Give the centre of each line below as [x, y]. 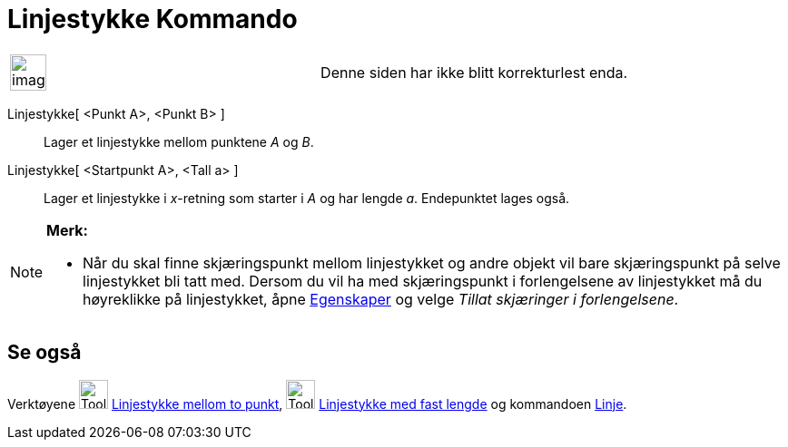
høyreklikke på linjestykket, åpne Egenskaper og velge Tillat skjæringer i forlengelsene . [381, 299]
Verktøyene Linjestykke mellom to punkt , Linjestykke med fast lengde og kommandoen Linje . [317, 403]
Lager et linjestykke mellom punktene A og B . [179, 141]
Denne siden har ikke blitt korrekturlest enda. [474, 72]
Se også [44, 353]
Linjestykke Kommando [153, 19]
